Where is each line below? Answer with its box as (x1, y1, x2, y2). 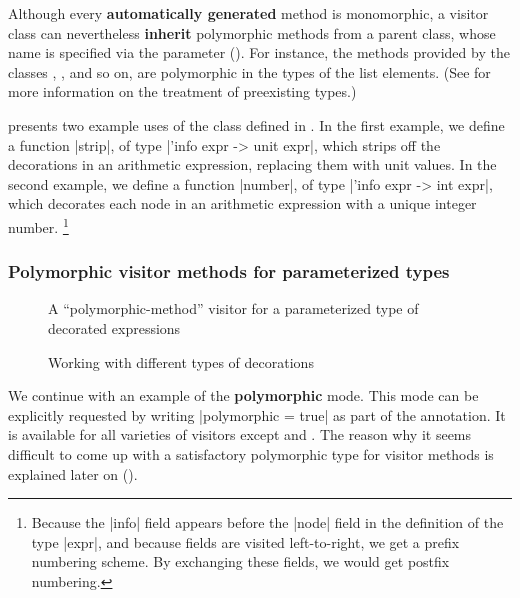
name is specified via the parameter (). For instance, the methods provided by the (8, 42, 510, 63)
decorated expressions (48, 318, 181, 338)
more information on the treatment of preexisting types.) (8, 81, 357, 102)
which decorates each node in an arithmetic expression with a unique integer (8, 193, 477, 214)
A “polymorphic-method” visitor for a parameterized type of (48, 298, 419, 319)
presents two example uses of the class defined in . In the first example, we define (8, 114, 505, 135)
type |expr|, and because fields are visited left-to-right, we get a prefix (31, 531, 460, 552)
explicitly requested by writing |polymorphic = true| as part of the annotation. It (8, 404, 506, 425)
